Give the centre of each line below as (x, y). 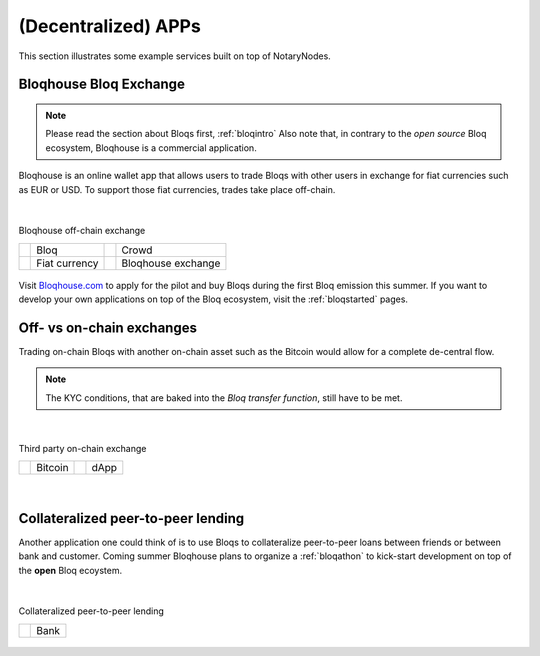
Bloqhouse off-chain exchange (82, 231)
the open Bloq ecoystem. (70, 570)
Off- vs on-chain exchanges (107, 327)
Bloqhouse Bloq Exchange (101, 84)
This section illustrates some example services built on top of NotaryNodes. (175, 56)
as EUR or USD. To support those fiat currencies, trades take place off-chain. (177, 189)
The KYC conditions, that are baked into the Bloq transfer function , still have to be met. (224, 397)
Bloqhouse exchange (171, 263)
